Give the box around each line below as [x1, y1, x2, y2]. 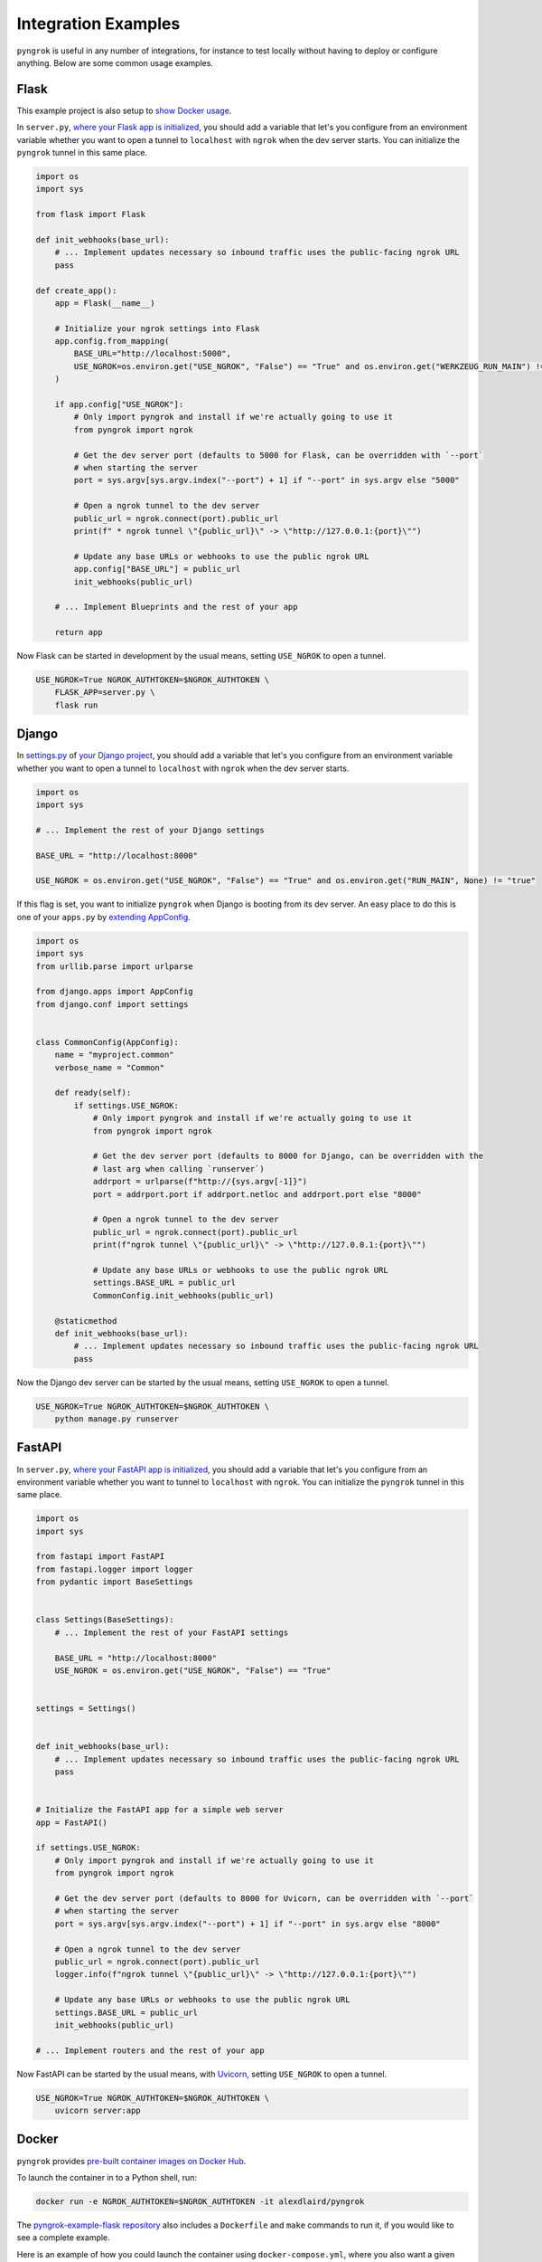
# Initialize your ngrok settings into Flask [54, 323, 260, 334]
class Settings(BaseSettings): [35, 1615, 175, 1625]
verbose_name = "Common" [54, 1062, 165, 1072]
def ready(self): [54, 1088, 132, 1098]
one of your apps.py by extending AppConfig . [16, 911, 192, 922]
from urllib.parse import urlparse [35, 961, 193, 972]
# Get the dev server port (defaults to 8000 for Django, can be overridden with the [92, 1151, 483, 1162]
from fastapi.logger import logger [35, 1563, 193, 1574]
